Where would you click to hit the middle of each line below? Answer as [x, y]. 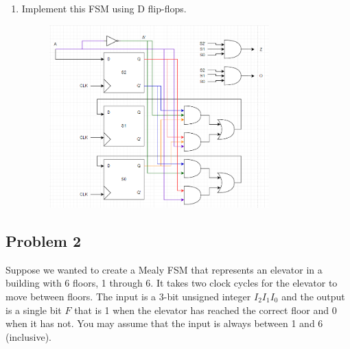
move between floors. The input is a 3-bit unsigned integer [128, 296]
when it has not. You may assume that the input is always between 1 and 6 [164, 323]
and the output [313, 296]
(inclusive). [28, 336]
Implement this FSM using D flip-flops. [104, 8]
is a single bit [34, 310]
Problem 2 [43, 240]
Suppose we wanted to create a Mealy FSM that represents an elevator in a [164, 269]
